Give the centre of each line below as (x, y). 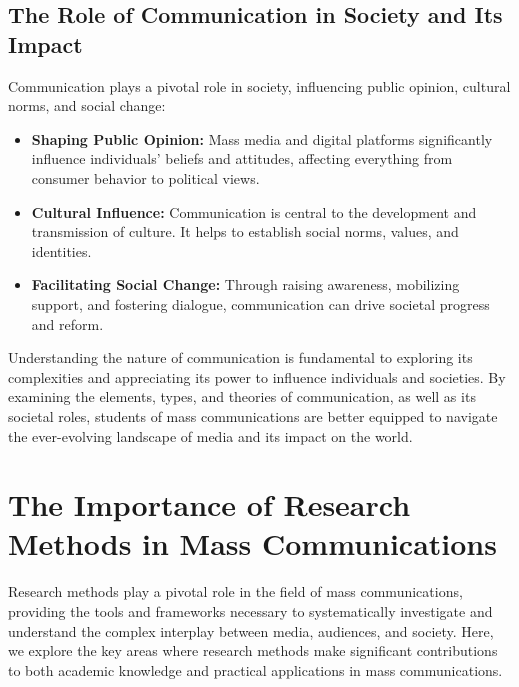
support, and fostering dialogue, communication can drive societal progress (260, 303)
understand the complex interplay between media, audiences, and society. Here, (251, 630)
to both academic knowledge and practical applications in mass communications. (255, 669)
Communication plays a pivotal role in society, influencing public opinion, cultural (259, 85)
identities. (61, 250)
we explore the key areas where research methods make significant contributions (253, 650)
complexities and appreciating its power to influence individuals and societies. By (257, 376)
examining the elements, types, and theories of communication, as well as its (242, 396)
